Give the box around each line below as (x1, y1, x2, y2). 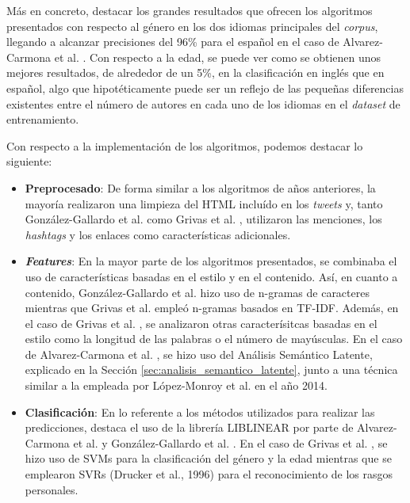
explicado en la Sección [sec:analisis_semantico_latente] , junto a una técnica (25, 361, 398, 378)
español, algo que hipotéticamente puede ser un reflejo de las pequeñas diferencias (6, 79, 404, 96)
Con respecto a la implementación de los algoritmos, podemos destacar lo (6, 137, 363, 154)
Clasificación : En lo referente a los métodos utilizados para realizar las (25, 403, 375, 420)
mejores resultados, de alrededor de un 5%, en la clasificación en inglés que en (6, 64, 385, 81)
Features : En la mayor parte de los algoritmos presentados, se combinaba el (25, 253, 397, 269)
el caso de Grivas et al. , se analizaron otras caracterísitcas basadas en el (25, 314, 377, 331)
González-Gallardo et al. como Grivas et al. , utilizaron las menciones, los (25, 211, 382, 227)
